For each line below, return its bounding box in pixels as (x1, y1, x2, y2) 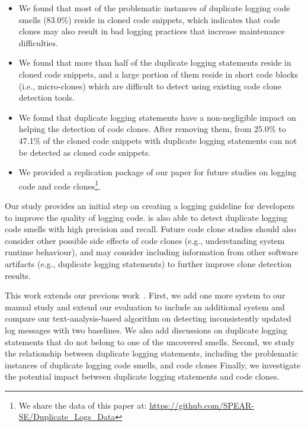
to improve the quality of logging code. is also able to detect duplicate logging (5, 211, 287, 223)
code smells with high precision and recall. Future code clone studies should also (5, 223, 296, 235)
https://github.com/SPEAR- (149, 399, 255, 411)
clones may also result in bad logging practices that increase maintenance (18, 25, 285, 37)
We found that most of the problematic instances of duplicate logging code (18, 2, 290, 14)
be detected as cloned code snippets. (18, 146, 151, 158)
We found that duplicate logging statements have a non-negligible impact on (18, 111, 296, 123)
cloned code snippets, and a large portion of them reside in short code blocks (18, 68, 298, 80)
